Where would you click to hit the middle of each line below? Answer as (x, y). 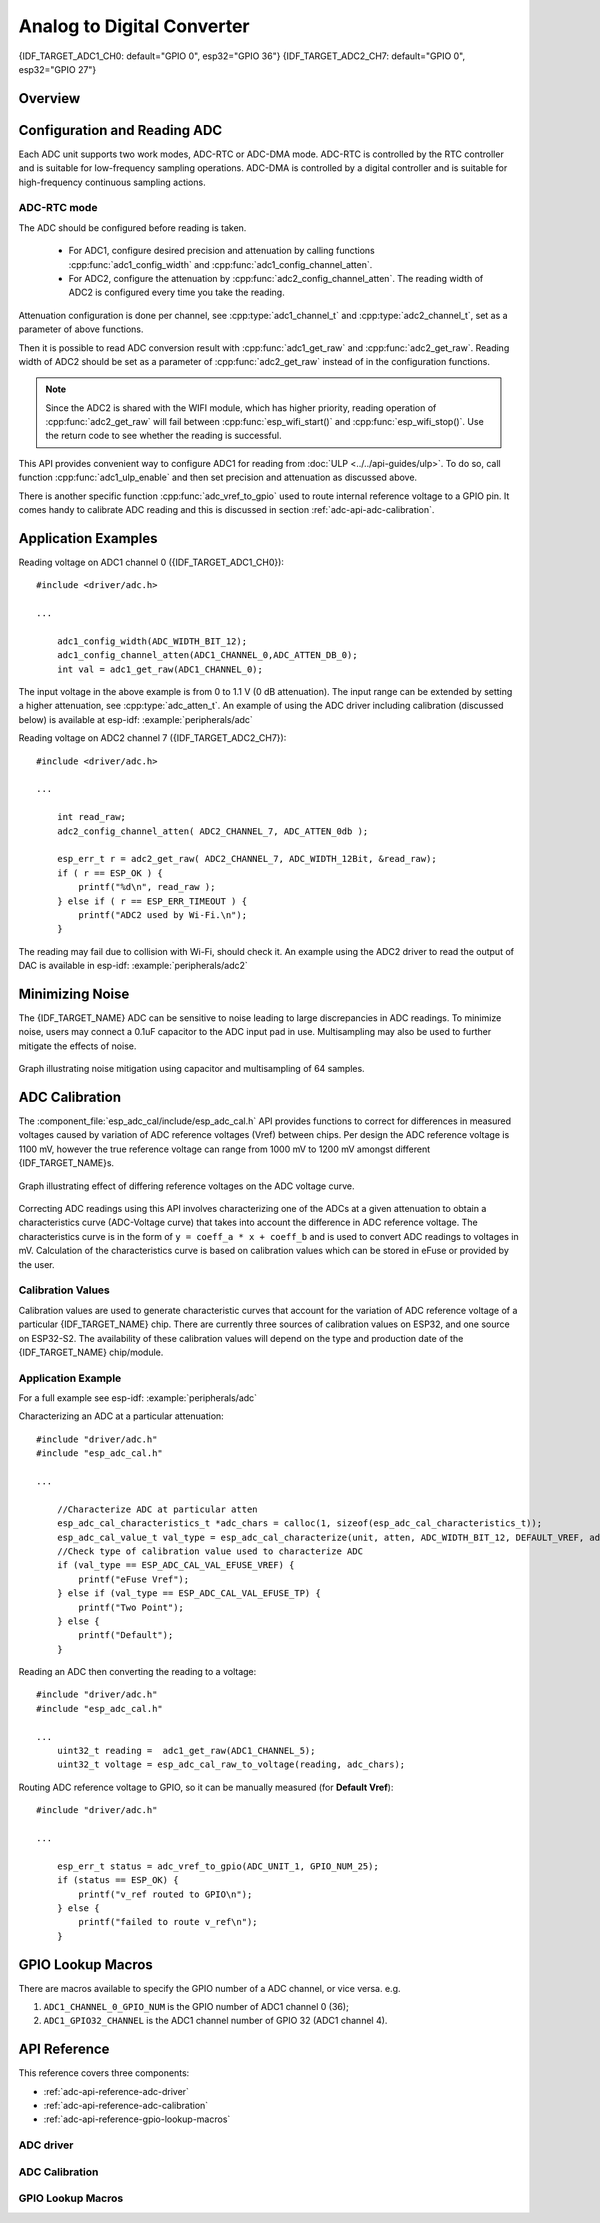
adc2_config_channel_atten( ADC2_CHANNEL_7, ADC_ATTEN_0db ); (212, 831)
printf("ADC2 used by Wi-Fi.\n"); (163, 914)
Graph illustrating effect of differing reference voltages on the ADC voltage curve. (186, 1186)
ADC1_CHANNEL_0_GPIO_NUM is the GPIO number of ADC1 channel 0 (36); (196, 2007)
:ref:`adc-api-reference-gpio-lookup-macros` (137, 2119)
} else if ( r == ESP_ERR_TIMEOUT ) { (152, 901)
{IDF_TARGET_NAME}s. (66, 1163)
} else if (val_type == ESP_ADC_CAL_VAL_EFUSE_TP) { (189, 1593)
